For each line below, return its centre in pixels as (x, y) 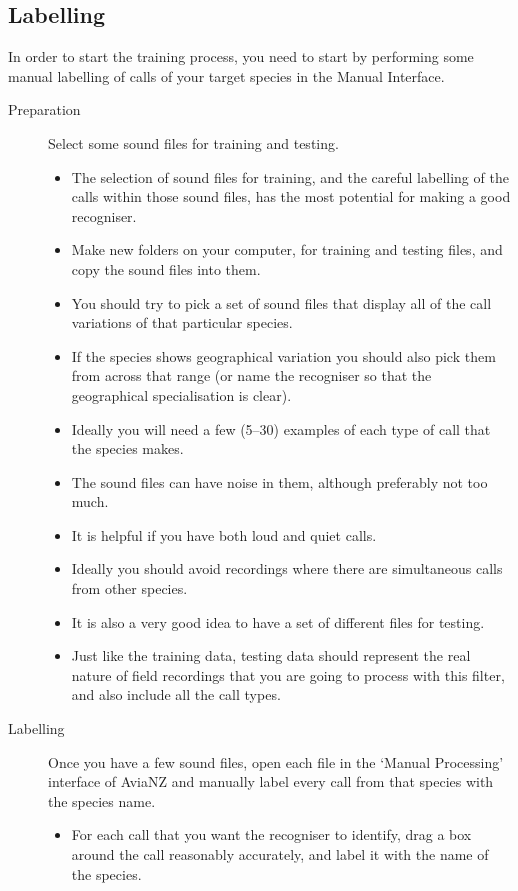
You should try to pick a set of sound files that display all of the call (281, 302)
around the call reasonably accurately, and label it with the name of (280, 854)
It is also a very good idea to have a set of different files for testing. (278, 621)
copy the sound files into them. (166, 268)
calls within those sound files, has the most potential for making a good (291, 196)
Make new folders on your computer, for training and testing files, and (287, 249)
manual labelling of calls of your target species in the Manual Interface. (226, 75)
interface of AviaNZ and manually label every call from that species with (271, 781)
